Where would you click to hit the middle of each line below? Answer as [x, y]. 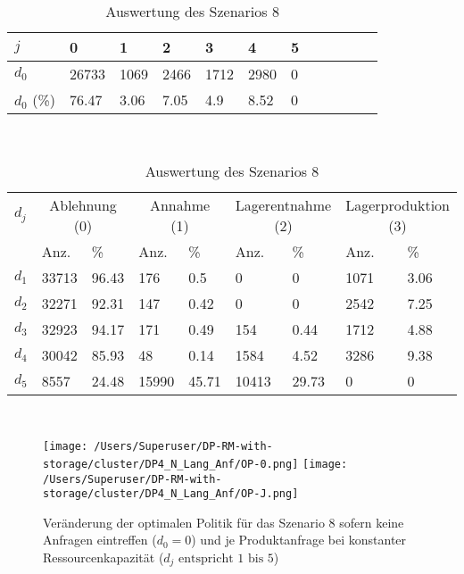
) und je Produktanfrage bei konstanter [299, 540]
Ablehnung [83, 204]
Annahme [180, 204]
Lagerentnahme [283, 204]
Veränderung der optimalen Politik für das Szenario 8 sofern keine [224, 522]
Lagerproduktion [398, 204]
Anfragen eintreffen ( [100, 540]
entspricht [206, 559]
